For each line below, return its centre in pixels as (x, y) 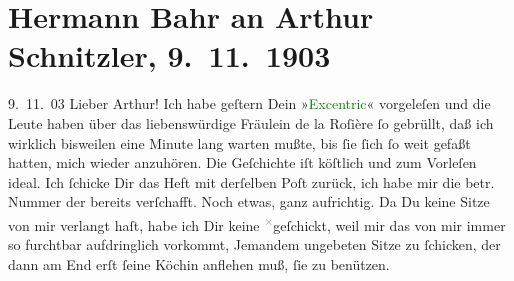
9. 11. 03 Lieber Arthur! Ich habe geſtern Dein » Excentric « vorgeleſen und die (249, 103)
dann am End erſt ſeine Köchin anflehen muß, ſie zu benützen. (199, 263)
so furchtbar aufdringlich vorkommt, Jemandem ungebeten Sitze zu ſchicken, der (254, 244)
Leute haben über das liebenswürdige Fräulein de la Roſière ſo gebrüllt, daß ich (251, 122)
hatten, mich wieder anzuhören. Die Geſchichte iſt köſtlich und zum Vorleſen (242, 162)
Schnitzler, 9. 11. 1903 (169, 55)
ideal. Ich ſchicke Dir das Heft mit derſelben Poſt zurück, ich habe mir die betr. (251, 181)
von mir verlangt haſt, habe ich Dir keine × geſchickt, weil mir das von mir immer (257, 223)
